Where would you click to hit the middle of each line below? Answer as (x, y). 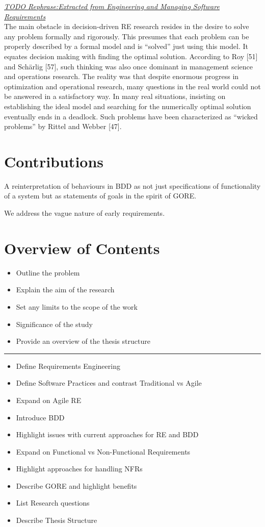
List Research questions (53, 503)
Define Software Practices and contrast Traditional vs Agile (109, 383)
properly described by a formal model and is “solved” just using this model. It (126, 46)
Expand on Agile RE (49, 400)
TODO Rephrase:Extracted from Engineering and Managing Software (112, 6)
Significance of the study (55, 324)
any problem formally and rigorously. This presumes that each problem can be (127, 36)
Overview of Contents (82, 248)
